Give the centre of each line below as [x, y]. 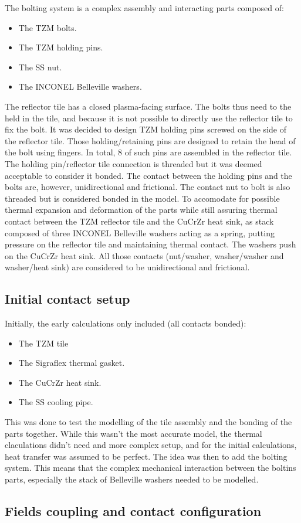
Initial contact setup [67, 299]
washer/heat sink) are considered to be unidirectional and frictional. [127, 267]
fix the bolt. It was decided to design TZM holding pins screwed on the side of [146, 129]
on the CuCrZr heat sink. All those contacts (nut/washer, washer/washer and [144, 255]
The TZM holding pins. [61, 47]
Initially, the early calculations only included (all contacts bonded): [126, 323]
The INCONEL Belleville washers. [80, 86]
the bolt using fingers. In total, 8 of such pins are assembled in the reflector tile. [148, 152]
